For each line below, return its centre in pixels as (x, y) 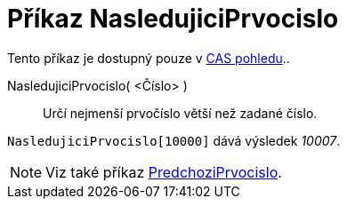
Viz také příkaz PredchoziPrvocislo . (164, 172)
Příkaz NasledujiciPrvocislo (173, 19)
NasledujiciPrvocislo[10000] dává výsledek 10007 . (174, 140)
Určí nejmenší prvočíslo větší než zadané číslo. (180, 113)
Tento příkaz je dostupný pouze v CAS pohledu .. (149, 58)
